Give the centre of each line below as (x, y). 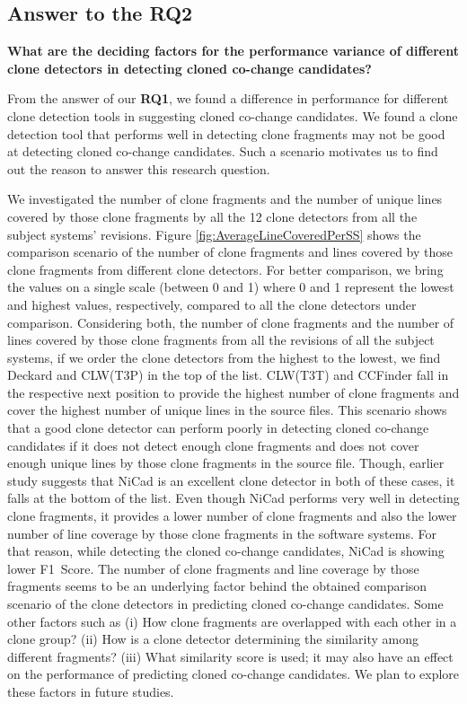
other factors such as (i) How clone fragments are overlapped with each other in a (232, 621)
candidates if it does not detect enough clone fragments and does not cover (213, 445)
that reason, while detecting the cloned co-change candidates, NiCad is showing (226, 551)
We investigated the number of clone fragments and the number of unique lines (225, 199)
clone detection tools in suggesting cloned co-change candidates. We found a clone (233, 115)
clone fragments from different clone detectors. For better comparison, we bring (225, 269)
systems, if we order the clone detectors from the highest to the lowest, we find (224, 357)
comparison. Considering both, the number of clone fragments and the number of (231, 322)
